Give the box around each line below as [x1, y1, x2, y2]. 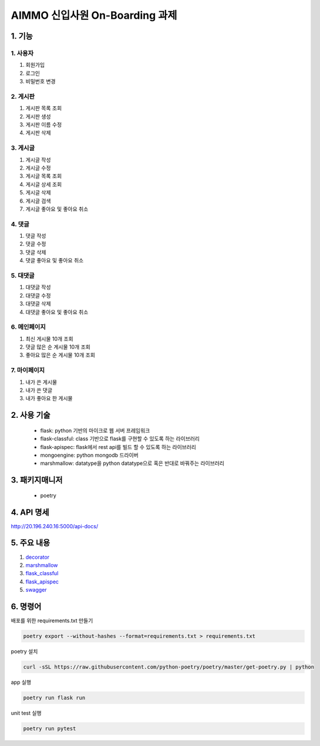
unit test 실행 [11, 709, 42, 716]
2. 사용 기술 [11, 410, 50, 420]
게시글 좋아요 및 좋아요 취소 [25, 205, 89, 212]
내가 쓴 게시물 [25, 379, 58, 386]
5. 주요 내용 [11, 538, 50, 548]
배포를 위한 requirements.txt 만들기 [11, 617, 93, 625]
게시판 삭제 [25, 129, 51, 136]
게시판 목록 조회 [25, 104, 62, 112]
